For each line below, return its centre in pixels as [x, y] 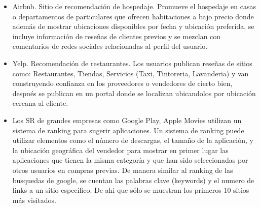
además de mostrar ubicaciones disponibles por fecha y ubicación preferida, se [133, 26]
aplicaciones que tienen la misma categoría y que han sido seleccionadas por [130, 160]
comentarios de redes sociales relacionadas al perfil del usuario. [110, 46]
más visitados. [34, 200]
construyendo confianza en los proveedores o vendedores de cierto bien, [122, 83]
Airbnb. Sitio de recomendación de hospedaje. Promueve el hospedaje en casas [134, 6]
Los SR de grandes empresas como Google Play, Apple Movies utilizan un [127, 120]
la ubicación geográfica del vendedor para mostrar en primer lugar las [120, 150]
